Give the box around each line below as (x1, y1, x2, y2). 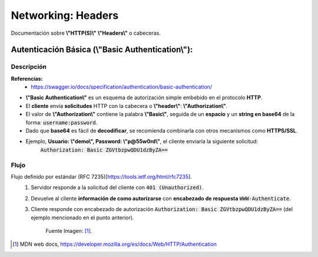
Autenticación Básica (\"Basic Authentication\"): (11, 45, 193, 55)
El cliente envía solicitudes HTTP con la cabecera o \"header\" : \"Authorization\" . (25, 102, 228, 109)
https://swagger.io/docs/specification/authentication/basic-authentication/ (31, 83, 212, 91)
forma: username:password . (25, 118, 98, 126)
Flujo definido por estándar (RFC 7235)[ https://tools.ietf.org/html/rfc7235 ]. (11, 173, 193, 180)
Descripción (11, 62, 47, 71)
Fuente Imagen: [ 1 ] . (45, 227, 92, 234)
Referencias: (11, 75, 44, 82)
